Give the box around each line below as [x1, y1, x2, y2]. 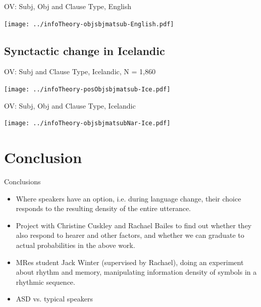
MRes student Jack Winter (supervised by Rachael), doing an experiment [16, 257, 244, 267]
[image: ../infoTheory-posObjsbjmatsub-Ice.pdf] [4, 86, 171, 93]
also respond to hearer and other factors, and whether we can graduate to [16, 230, 244, 240]
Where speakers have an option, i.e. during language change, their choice [16, 193, 241, 203]
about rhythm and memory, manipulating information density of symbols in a [16, 267, 257, 277]
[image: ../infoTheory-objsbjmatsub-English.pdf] [4, 20, 174, 28]
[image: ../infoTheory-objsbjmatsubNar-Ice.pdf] [4, 120, 171, 127]
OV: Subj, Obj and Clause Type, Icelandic [4, 100, 136, 111]
